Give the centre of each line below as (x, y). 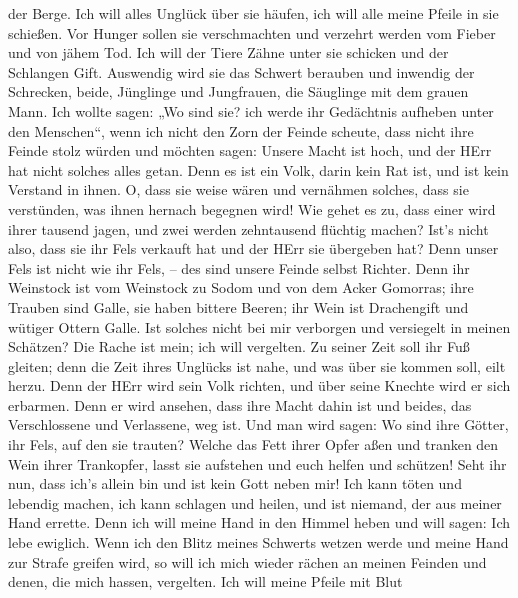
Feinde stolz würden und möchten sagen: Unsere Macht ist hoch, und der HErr (250, 150)
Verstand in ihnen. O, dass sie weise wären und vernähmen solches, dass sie (238, 189)
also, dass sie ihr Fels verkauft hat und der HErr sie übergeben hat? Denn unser (253, 248)
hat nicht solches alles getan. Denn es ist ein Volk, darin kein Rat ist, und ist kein (258, 169)
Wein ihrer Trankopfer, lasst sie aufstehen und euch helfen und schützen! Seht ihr (257, 463)
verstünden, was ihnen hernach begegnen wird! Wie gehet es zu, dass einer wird (252, 208)
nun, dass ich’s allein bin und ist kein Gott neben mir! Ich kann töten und (235, 483)
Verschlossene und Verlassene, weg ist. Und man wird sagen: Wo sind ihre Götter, (258, 424)
